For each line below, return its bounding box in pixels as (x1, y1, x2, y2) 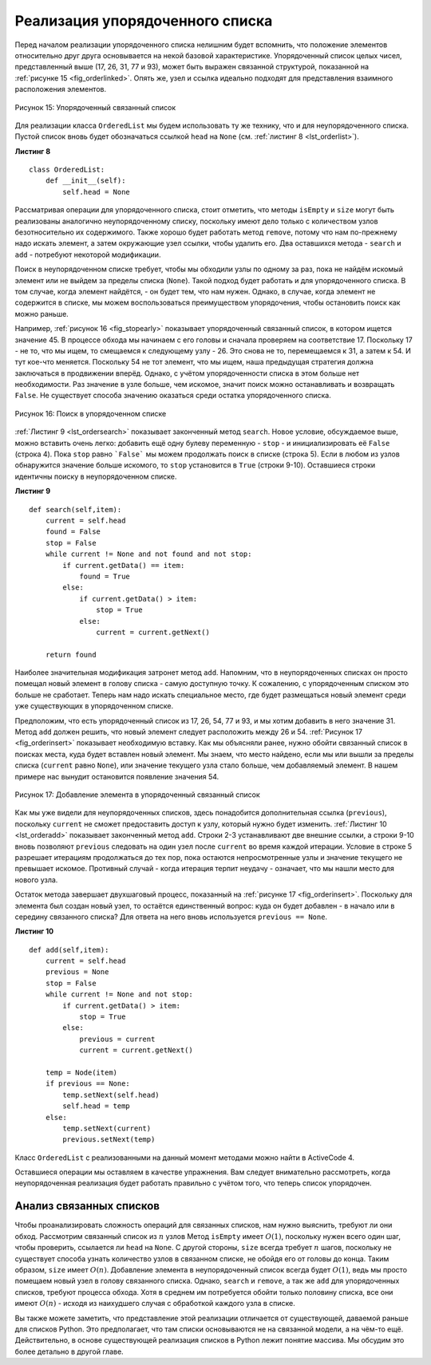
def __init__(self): (45, 176, 126, 185)
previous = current (79, 1034, 156, 1043)
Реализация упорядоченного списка (14, 12, 273, 30)
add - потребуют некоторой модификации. (14, 250, 161, 259)
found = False (45, 527, 101, 536)
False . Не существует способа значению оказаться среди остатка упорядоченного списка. (14, 391, 331, 400)
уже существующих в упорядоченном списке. (14, 701, 174, 711)
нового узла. (14, 874, 58, 885)
